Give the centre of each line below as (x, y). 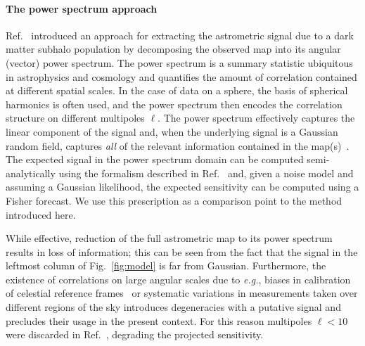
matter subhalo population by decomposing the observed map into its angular (173, 49)
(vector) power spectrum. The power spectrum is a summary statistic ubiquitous (179, 62)
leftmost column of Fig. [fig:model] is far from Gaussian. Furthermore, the (166, 265)
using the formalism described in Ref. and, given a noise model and (206, 173)
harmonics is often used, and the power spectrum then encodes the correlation (174, 104)
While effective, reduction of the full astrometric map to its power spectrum (169, 238)
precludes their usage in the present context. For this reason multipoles (159, 320)
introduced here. (41, 214)
